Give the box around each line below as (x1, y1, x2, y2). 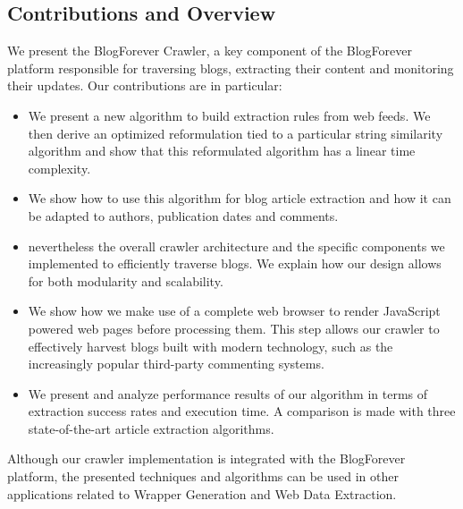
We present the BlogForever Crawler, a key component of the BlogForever (7, 41, 412, 60)
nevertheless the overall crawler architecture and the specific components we (28, 236, 445, 255)
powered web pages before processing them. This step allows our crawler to (28, 318, 440, 337)
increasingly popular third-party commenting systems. (28, 354, 324, 373)
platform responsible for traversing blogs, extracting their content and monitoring (7, 58, 454, 77)
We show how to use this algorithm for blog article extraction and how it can (28, 189, 451, 208)
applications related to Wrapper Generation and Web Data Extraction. (7, 484, 397, 503)
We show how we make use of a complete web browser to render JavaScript (28, 301, 441, 320)
